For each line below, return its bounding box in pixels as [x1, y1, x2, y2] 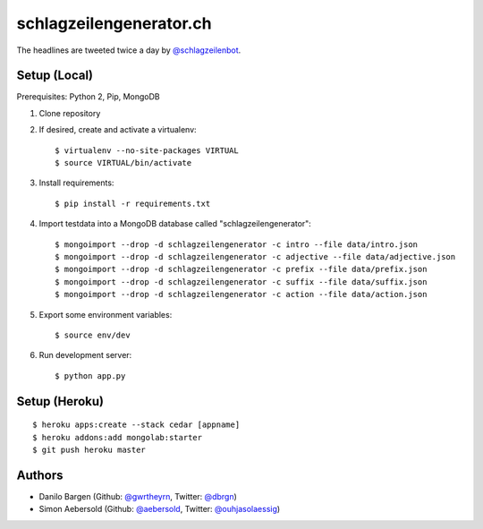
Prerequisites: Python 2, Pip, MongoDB [16, 91, 160, 102]
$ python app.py [55, 371, 126, 380]
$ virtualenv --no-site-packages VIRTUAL [55, 145, 239, 156]
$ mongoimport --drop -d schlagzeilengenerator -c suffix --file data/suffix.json [55, 277, 428, 286]
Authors [16, 467, 64, 482]
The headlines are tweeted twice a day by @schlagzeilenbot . [16, 45, 241, 55]
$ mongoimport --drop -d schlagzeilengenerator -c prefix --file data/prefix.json [55, 264, 428, 275]
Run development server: [38, 350, 132, 361]
